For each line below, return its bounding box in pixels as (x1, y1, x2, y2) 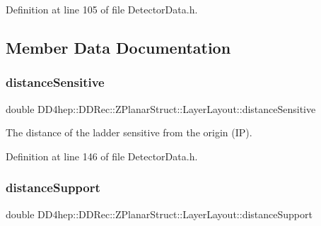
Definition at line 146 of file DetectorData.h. (6, 148, 198, 163)
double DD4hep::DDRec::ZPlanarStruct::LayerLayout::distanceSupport (6, 206, 313, 221)
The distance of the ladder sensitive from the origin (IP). (6, 125, 252, 140)
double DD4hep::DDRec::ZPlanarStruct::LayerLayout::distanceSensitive (6, 101, 316, 116)
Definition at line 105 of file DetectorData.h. (6, 2, 198, 16)
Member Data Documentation (6, 36, 231, 58)
